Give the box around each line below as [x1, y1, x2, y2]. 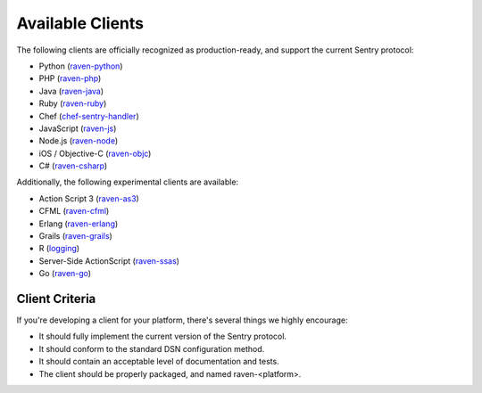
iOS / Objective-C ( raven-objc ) [38, 148, 152, 159]
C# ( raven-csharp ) [38, 160, 108, 171]
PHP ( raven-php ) [38, 73, 102, 84]
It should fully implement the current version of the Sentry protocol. [38, 331, 287, 342]
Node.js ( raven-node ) [38, 135, 119, 146]
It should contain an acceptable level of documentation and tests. [38, 356, 280, 367]
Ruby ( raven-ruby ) [38, 98, 107, 109]
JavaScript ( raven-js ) [38, 123, 117, 134]
